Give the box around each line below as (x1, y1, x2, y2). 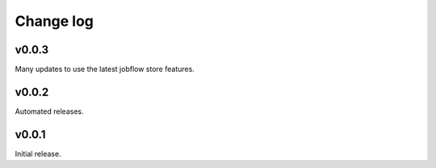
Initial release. (15, 149, 61, 158)
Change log (15, 12, 94, 30)
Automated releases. (15, 106, 84, 116)
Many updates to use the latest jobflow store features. (15, 65, 195, 74)
